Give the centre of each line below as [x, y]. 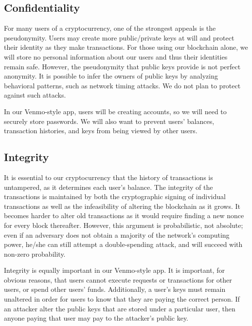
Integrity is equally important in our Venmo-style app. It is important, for [114, 270]
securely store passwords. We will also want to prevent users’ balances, [109, 121]
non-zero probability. [35, 254]
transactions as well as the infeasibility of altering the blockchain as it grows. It [122, 206]
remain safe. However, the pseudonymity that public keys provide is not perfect [122, 66]
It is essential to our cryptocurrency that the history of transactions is [108, 177]
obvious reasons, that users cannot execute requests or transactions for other [118, 279]
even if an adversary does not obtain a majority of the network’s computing [117, 234]
